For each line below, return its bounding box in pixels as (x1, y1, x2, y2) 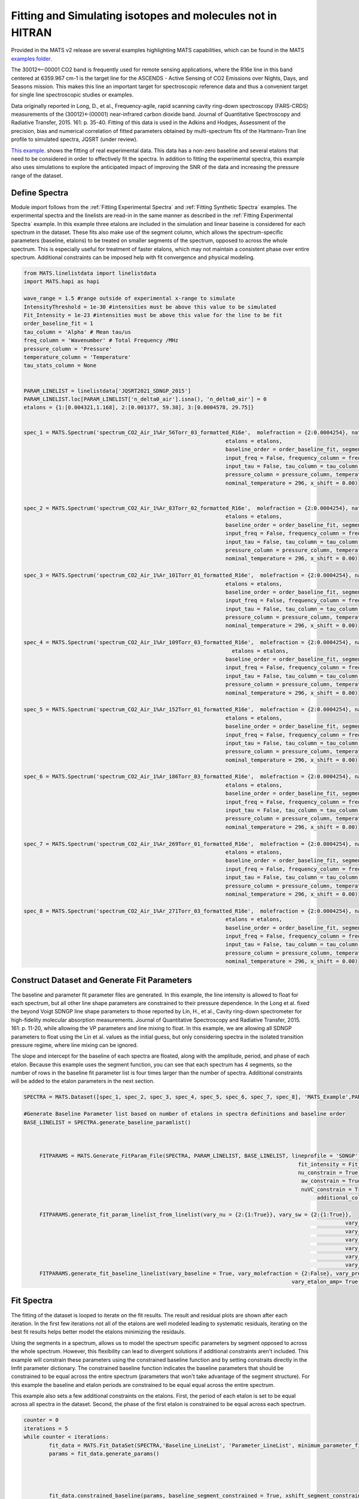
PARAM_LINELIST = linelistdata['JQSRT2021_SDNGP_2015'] (23, 387, 191, 394)
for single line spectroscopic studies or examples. (11, 91, 134, 98)
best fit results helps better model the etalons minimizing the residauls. (11, 1328, 185, 1335)
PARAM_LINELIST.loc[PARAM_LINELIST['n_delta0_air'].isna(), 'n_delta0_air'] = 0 (23, 396, 267, 402)
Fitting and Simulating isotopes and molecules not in (11, 9, 278, 22)
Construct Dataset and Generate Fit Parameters (11, 975, 193, 986)
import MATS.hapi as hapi (23, 278, 100, 285)
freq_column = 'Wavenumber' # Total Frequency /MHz (23, 337, 179, 344)
